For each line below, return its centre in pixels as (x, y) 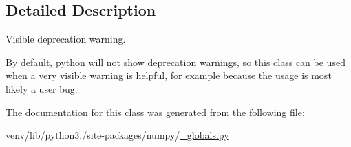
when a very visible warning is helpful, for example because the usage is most (169, 75)
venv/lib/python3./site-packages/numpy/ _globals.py (117, 135)
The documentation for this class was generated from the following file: (155, 112)
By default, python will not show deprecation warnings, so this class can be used (175, 61)
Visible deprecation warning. (66, 39)
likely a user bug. (42, 88)
